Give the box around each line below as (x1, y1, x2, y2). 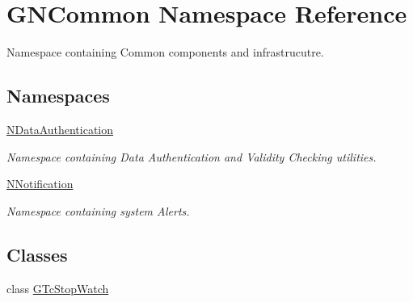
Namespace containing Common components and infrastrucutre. (6, 44, 324, 61)
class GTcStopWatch (6, 279, 109, 296)
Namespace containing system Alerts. (6, 202, 190, 219)
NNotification (6, 175, 74, 192)
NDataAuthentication (6, 120, 114, 137)
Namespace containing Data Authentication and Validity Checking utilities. (6, 148, 377, 165)
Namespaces (6, 83, 110, 108)
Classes (6, 241, 68, 266)
